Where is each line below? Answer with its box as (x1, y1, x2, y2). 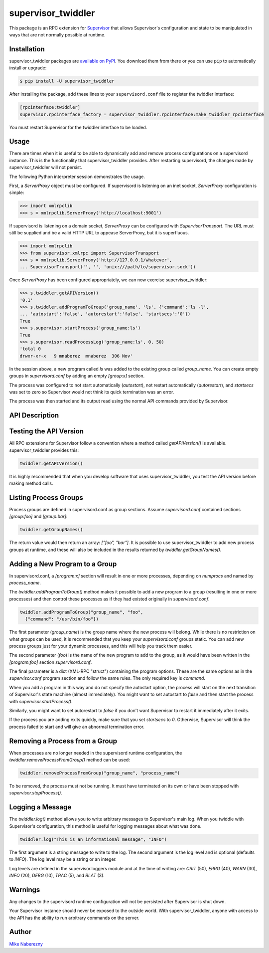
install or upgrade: (9, 65, 47, 71)
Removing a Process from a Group (9, 737, 117, 745)
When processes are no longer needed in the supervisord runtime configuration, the (9, 750, 182, 756)
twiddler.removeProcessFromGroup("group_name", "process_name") (19, 770, 180, 776)
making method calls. (9, 480, 53, 486)
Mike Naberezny (9, 941, 43, 947)
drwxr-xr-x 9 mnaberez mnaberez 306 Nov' (19, 353, 133, 359)
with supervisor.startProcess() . (9, 698, 73, 704)
